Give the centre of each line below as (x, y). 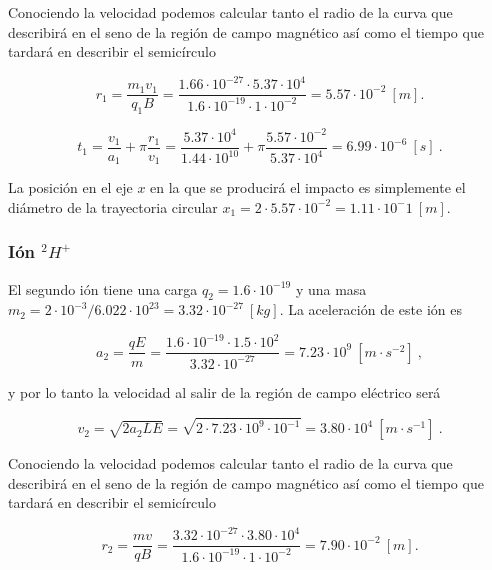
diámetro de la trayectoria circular (113, 206)
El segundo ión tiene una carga (103, 288)
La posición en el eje (70, 187)
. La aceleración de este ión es (370, 309)
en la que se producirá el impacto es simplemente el (308, 187)
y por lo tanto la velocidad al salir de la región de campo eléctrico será (224, 391)
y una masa (331, 288)
